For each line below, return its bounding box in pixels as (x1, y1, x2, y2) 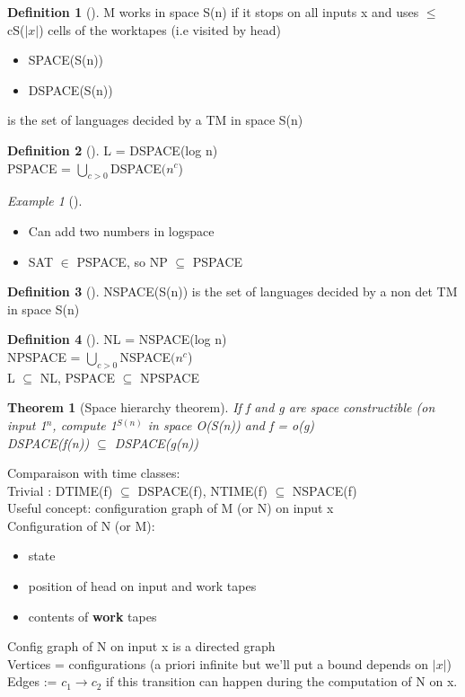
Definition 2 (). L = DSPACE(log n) (7, 140, 218, 159)
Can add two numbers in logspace (28, 221, 215, 240)
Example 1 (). (7, 191, 83, 210)
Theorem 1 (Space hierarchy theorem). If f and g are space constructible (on (7, 398, 435, 417)
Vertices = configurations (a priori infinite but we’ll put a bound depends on (7, 654, 429, 673)
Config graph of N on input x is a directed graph (7, 637, 276, 656)
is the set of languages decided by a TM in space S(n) (7, 110, 303, 129)
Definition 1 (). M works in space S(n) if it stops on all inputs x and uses (7, 3, 419, 21)
